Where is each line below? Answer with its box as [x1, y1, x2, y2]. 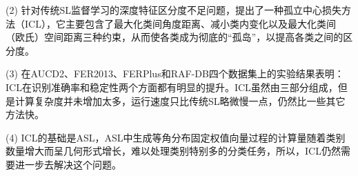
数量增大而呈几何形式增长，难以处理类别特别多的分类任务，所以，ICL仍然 [6, 144, 341, 158]
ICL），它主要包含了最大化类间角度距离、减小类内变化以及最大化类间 [24, 16, 336, 30]
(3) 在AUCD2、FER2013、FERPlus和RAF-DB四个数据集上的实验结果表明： [6, 66, 344, 81]
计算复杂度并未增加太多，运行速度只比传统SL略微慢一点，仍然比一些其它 [14, 93, 346, 108]
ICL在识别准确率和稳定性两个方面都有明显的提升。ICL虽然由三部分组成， [6, 79, 338, 94]
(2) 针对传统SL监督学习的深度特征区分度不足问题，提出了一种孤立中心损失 [6, 3, 342, 17]
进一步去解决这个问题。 [14, 157, 121, 171]
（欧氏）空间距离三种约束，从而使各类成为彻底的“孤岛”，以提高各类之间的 [6, 30, 344, 44]
